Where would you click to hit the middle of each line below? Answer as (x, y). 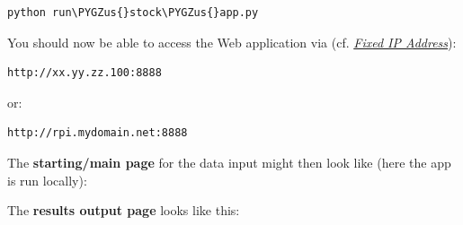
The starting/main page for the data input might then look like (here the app (229, 162)
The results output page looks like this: (124, 210)
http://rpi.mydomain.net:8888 (98, 133)
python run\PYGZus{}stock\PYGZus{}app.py (133, 13)
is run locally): (47, 180)
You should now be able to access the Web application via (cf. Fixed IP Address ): (232, 42)
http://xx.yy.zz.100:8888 (85, 73)
